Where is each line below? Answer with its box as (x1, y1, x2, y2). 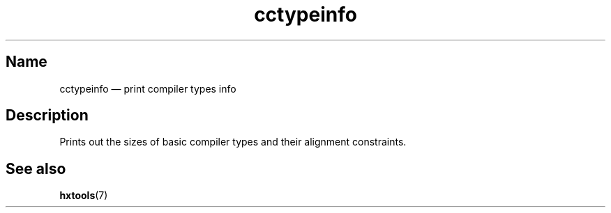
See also (6, 159, 66, 177)
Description (6, 106, 89, 125)
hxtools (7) (59, 189, 108, 202)
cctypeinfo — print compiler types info (59, 82, 236, 95)
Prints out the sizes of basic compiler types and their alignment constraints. (59, 136, 407, 148)
